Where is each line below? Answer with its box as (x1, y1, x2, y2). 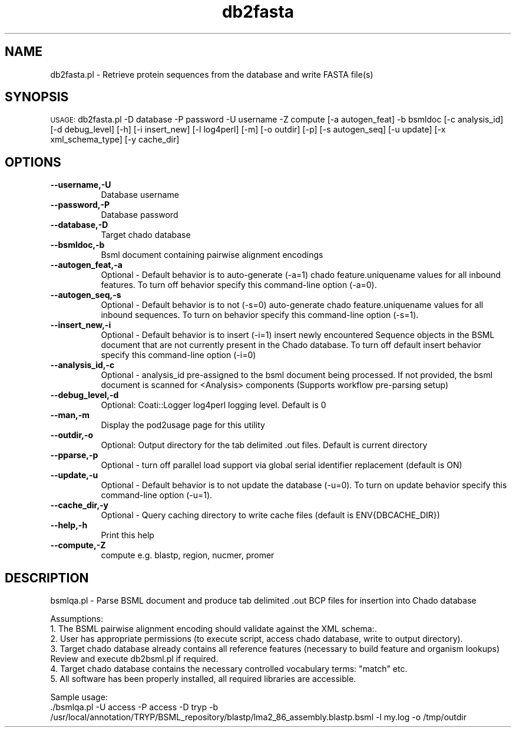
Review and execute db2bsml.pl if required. (50, 654, 219, 664)
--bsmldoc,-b (50, 240, 105, 250)
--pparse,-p (50, 450, 98, 461)
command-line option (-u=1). (101, 490, 213, 501)
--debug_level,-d (50, 390, 119, 400)
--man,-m (50, 410, 90, 420)
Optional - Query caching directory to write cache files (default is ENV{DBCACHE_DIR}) (101, 510, 440, 521)
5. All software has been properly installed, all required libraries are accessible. (50, 674, 356, 684)
